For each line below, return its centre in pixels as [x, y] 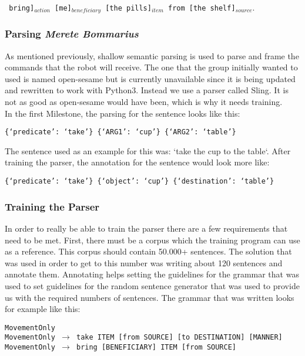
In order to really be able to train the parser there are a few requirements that [146, 228]
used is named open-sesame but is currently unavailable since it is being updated [150, 78]
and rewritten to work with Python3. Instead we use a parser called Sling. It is [147, 90]
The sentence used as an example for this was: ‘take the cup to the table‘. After [148, 150]
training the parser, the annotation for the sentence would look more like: [137, 162]
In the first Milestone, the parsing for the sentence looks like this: [123, 113]
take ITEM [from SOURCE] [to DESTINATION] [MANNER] [179, 338]
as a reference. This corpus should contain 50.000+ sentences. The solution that [148, 251]
